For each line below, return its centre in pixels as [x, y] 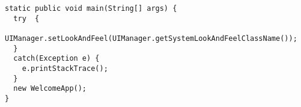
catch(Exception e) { [56, 59]
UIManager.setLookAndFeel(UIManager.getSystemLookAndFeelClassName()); [151, 38]
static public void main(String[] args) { [91, 8]
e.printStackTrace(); [65, 68]
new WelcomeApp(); [50, 89]
